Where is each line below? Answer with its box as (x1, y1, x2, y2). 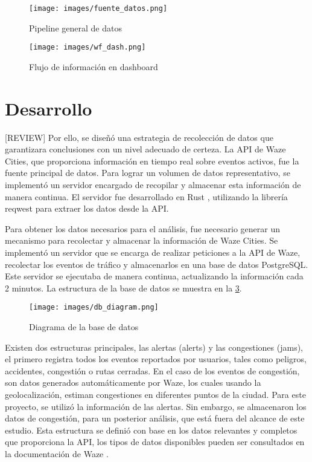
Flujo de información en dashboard (29, 60, 158, 73)
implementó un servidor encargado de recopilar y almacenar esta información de (5, 178, 301, 190)
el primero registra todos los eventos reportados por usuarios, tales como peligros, (5, 353, 307, 365)
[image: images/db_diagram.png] (29, 303, 159, 312)
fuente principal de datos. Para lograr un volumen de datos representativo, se (5, 166, 290, 179)
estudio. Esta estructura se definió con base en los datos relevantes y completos (5, 423, 298, 436)
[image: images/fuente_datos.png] (29, 4, 168, 13)
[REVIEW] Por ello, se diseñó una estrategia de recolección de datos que (5, 131, 273, 143)
